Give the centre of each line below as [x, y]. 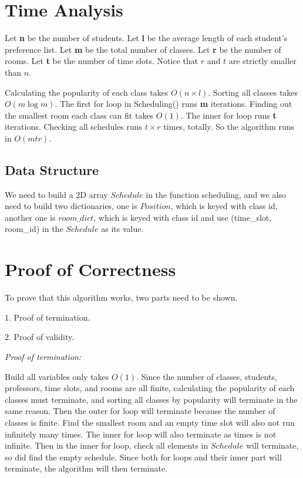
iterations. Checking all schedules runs [74, 127]
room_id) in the [34, 229]
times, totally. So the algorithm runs [229, 127]
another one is [30, 217]
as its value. [122, 229]
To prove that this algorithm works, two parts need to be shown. [121, 297]
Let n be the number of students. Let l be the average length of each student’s [146, 38]
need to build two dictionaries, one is [71, 206]
